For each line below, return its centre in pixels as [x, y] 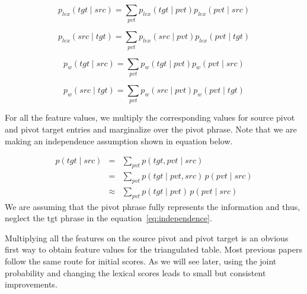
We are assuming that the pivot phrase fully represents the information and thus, [153, 206]
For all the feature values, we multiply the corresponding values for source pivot [150, 117]
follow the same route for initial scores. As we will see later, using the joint [141, 261]
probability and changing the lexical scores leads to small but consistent [135, 272]
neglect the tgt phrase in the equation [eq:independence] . [108, 218]
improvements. [31, 284]
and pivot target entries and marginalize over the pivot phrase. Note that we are [151, 129]
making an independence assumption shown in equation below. [119, 140]
